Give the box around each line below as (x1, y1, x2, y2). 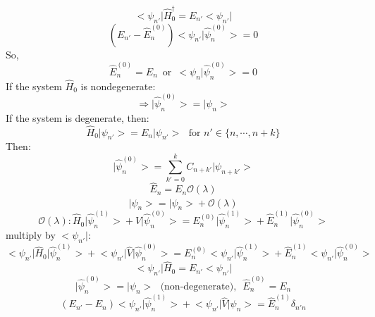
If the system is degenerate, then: (6, 110, 149, 125)
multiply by (6, 227, 56, 242)
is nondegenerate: (80, 78, 156, 93)
